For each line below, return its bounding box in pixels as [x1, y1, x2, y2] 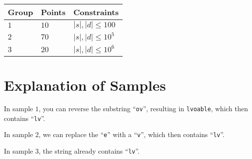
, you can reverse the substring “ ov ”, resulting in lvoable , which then [39, 103, 248, 114]
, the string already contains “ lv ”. [39, 146, 140, 156]
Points [41, 6, 66, 18]
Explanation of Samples [4, 75, 166, 95]
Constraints [73, 6, 119, 18]
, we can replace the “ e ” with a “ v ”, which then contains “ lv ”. [39, 129, 225, 139]
